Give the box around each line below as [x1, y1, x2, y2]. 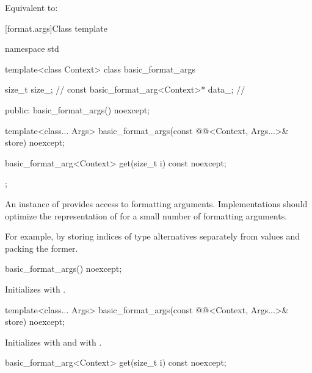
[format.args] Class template [5, 21, 107, 34]
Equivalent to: [5, 1, 58, 13]
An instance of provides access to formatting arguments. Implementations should [5, 197, 308, 210]
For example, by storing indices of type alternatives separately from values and [5, 230, 300, 243]
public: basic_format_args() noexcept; [5, 103, 150, 116]
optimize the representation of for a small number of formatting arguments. [5, 209, 288, 222]
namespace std [5, 42, 59, 55]
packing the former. [5, 241, 78, 254]
